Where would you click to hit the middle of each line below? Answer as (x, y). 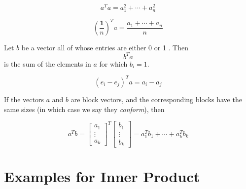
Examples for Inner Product (102, 176)
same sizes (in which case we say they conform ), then (84, 109)
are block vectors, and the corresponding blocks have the (156, 99)
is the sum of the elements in (48, 63)
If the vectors (24, 99)
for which (113, 63)
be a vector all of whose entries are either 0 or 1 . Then (105, 47)
